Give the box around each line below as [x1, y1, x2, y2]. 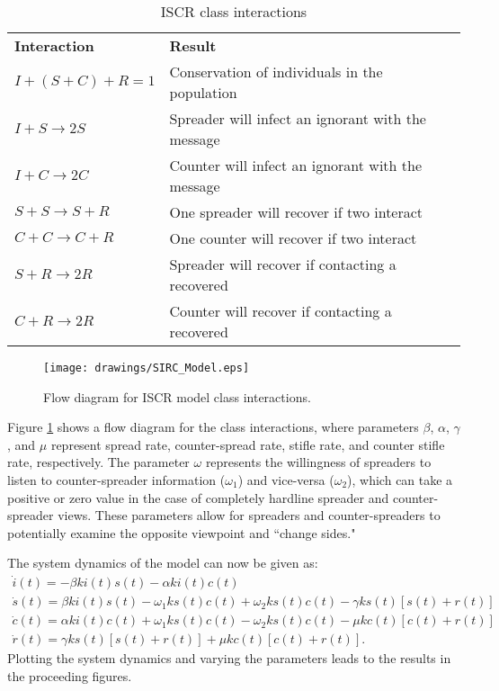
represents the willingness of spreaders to [205, 453, 432, 471]
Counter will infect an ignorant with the [169, 155, 423, 175]
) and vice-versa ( [237, 471, 334, 489]
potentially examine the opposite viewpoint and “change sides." [7, 523, 356, 542]
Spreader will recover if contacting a [169, 254, 397, 274]
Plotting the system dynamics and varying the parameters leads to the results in [7, 649, 451, 668]
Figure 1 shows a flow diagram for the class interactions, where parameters [7, 417, 419, 436]
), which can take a [347, 471, 453, 489]
